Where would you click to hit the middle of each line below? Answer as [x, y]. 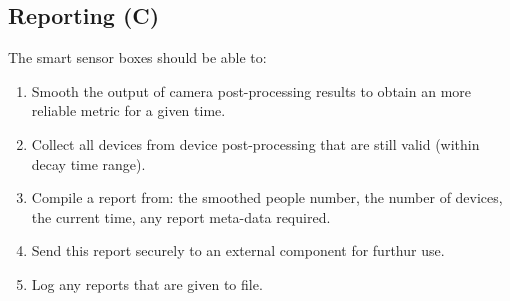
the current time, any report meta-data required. [181, 216]
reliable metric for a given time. [128, 110]
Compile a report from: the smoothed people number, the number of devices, [267, 197]
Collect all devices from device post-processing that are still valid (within [255, 143]
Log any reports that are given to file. [147, 283]
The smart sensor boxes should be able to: [137, 57]
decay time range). [88, 163]
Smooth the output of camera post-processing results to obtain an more [251, 90]
